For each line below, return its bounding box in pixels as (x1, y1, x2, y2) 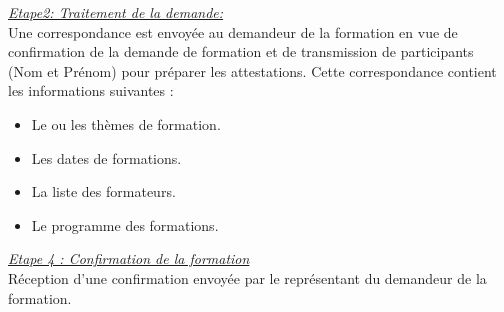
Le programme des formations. (31, 214, 219, 235)
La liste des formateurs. (31, 181, 176, 202)
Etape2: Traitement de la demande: (8, 2, 224, 22)
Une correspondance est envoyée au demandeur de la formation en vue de (8, 21, 458, 42)
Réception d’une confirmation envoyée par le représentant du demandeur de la (8, 267, 487, 288)
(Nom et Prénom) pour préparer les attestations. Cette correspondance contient (8, 60, 497, 81)
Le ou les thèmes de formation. (31, 113, 221, 134)
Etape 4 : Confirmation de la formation (8, 248, 250, 269)
